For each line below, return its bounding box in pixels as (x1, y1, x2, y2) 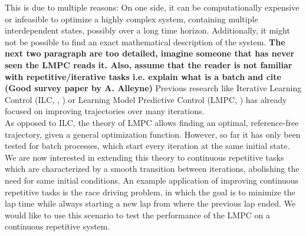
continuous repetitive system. (5, 220, 110, 232)
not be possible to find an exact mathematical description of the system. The (5, 35, 285, 48)
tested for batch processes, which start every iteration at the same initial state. (5, 139, 290, 152)
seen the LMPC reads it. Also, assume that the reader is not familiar (5, 58, 292, 71)
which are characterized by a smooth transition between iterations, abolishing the (5, 162, 300, 175)
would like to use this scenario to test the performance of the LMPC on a (5, 208, 270, 221)
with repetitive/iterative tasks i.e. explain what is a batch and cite (5, 70, 281, 82)
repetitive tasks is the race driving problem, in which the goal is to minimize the (5, 185, 295, 198)
